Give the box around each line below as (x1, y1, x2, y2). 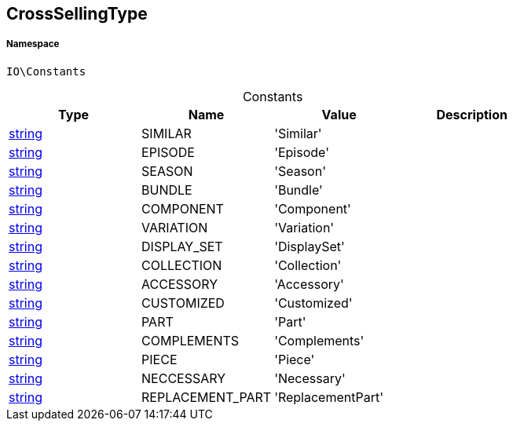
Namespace (6, 38, 60, 50)
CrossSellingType (6, 4, 148, 24)
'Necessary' (274, 370, 346, 386)
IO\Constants (6, 64, 86, 78)
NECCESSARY (141, 370, 226, 386)
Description (436, 106, 508, 122)
